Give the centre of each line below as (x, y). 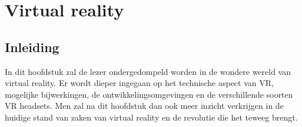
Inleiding (32, 47)
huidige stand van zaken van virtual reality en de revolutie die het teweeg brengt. (151, 117)
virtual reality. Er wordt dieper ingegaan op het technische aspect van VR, (139, 83)
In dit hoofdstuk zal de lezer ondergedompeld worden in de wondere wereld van (148, 71)
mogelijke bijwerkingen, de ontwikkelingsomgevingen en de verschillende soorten (149, 94)
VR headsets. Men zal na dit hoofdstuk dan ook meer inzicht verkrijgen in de (144, 106)
